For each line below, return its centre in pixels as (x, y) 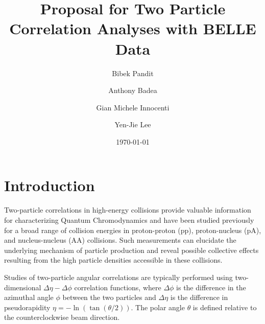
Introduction (50, 185)
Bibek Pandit (133, 73)
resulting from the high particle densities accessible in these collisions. (113, 260)
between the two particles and (109, 297)
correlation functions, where (118, 287)
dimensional (23, 287)
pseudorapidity (27, 307)
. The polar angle (158, 307)
